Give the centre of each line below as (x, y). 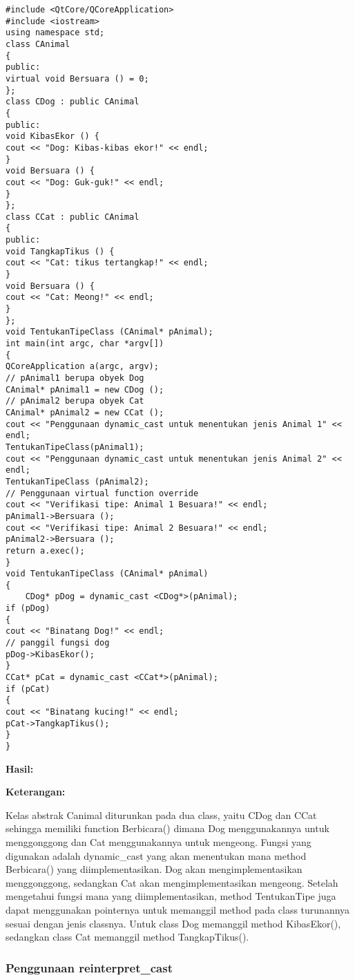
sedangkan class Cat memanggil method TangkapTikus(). (127, 937)
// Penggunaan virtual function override (102, 493)
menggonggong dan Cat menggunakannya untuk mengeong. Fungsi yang (159, 842)
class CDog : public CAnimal (73, 102)
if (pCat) (28, 689)
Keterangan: (36, 792)
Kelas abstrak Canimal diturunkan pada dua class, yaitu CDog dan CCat (161, 814)
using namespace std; (55, 33)
